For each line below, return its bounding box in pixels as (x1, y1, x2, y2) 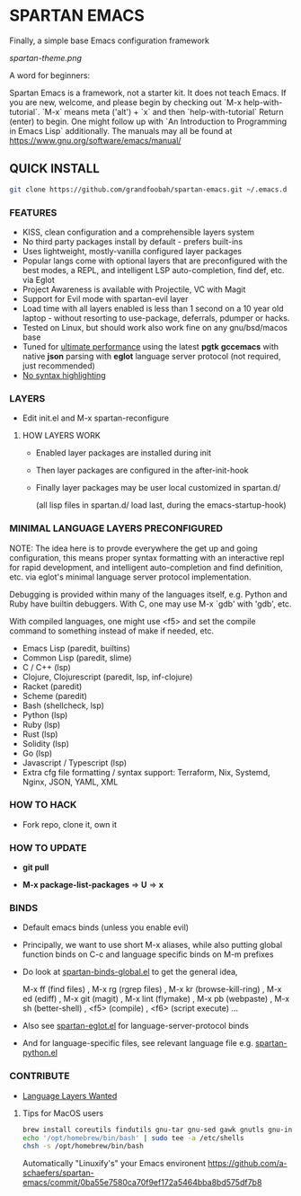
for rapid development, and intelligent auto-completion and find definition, (9, 562, 283, 572)
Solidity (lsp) (22, 738, 69, 749)
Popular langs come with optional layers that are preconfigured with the (22, 255, 288, 266)
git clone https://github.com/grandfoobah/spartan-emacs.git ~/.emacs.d (9, 185, 288, 194)
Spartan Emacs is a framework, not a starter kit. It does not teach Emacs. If (9, 87, 287, 98)
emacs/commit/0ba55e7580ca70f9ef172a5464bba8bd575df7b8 (22, 1177, 262, 1188)
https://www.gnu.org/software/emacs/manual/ (9, 135, 181, 146)
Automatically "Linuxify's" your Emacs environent (22, 1158, 207, 1169)
